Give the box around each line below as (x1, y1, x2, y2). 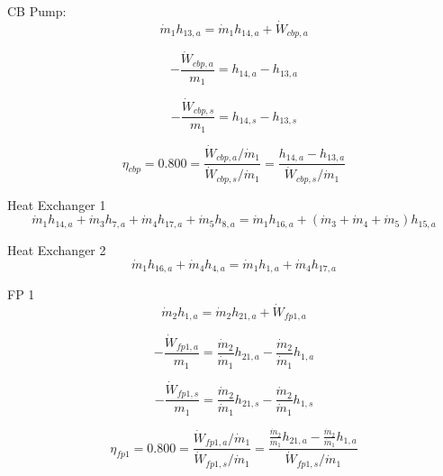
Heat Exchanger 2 (7, 240, 106, 259)
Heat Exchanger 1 (7, 195, 106, 214)
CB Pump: (7, 2, 67, 20)
